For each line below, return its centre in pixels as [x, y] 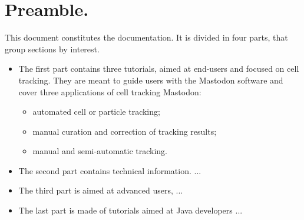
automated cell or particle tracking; [96, 111]
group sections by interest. [52, 49]
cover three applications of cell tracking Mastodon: [110, 91]
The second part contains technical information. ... [110, 170]
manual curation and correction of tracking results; [125, 131]
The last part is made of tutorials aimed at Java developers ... [130, 210]
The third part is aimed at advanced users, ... [101, 190]
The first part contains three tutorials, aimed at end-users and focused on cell [159, 69]
